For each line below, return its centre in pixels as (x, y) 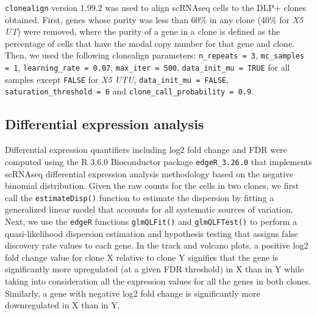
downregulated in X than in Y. (62, 305)
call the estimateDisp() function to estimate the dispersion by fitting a (140, 197)
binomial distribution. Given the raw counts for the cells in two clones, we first (152, 186)
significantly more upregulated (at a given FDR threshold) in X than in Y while (155, 269)
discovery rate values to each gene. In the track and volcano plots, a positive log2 (157, 245)
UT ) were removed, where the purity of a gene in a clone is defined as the (143, 31)
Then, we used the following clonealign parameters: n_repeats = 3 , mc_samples (155, 55)
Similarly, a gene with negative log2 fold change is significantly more (133, 293)
